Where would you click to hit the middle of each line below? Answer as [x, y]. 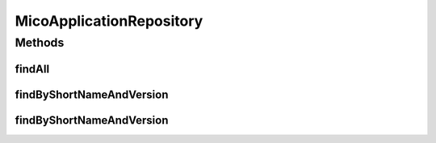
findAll [32, 69]
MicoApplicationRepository [109, 21]
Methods [40, 43]
